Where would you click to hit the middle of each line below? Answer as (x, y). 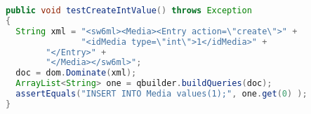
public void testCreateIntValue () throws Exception (129, 10)
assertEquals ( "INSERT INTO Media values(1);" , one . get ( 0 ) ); (161, 94)
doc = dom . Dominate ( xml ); (76, 73)
